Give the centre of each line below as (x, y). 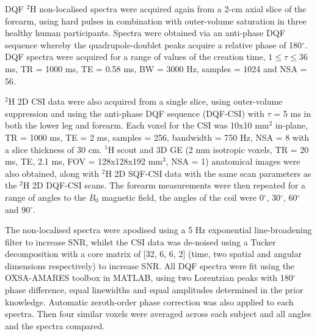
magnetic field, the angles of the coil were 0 (183, 197)
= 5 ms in (293, 113)
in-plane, (291, 125)
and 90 (18, 209)
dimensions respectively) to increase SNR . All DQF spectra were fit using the (150, 265)
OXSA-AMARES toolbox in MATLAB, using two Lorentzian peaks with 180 (149, 278)
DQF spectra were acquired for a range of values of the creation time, (135, 57)
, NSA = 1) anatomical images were (233, 161)
